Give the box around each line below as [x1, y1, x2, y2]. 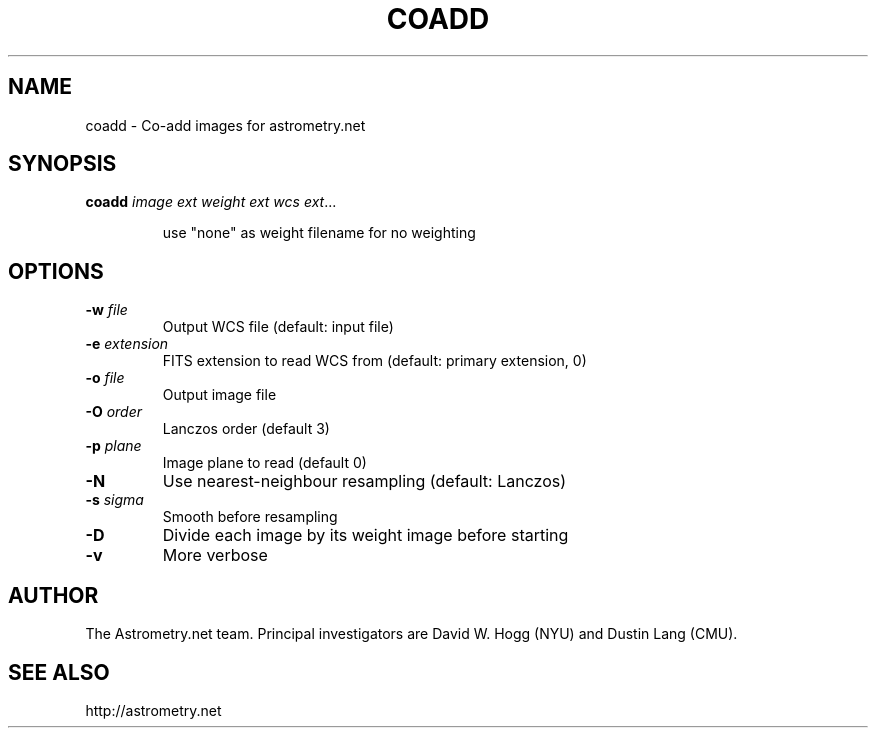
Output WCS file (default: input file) [162, 318, 394, 336]
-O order [85, 403, 143, 421]
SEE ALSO [8, 659, 110, 685]
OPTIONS [8, 258, 104, 284]
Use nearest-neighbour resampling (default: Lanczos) [162, 471, 567, 492]
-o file [85, 369, 125, 387]
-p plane [85, 437, 142, 455]
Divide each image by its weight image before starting [162, 525, 569, 546]
